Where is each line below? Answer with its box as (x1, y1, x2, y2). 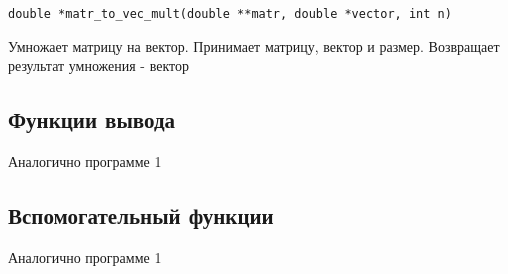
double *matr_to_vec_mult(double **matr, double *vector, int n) (8, 7, 452, 21)
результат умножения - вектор (8, 55, 189, 76)
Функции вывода (8, 104, 176, 135)
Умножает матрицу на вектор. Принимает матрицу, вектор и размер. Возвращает (8, 35, 500, 56)
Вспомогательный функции (8, 200, 274, 231)
